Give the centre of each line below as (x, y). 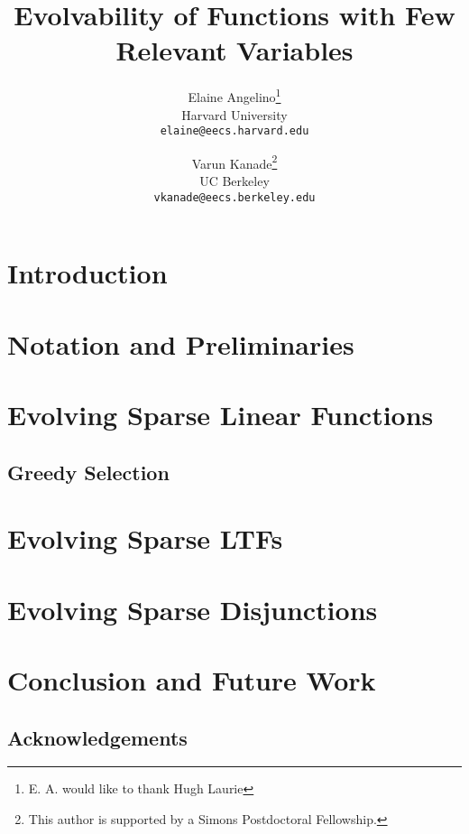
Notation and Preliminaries (181, 343)
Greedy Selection (88, 472)
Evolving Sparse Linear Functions (221, 415)
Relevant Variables (234, 50)
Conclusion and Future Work (192, 679)
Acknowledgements (97, 737)
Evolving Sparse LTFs (145, 538)
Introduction (87, 273)
